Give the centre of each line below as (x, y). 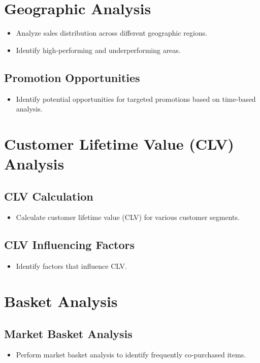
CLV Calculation (49, 196)
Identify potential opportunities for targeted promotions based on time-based (136, 99)
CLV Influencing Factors (70, 245)
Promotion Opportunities (72, 77)
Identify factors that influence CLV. (71, 266)
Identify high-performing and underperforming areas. (98, 50)
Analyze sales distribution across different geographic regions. (112, 33)
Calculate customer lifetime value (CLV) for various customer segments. (128, 217)
